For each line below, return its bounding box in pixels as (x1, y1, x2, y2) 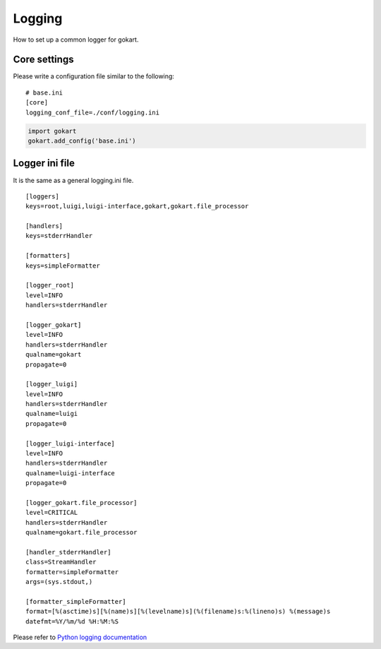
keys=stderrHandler (25, 232, 93, 240)
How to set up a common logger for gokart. (13, 35, 139, 44)
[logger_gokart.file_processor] (25, 499, 138, 506)
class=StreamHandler (25, 558, 97, 566)
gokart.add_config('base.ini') (28, 137, 137, 145)
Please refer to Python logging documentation (13, 633, 147, 642)
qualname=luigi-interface (25, 469, 116, 477)
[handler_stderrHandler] (25, 548, 111, 556)
